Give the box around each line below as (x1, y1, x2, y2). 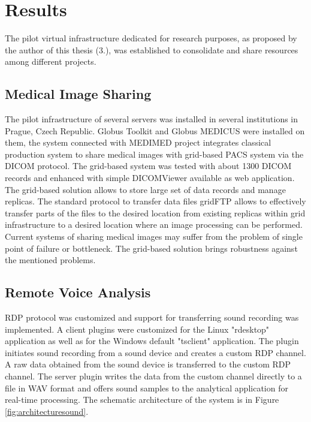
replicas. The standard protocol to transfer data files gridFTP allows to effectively (5, 195, 306, 207)
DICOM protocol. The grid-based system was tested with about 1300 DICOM (5, 159, 292, 172)
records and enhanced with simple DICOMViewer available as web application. (5, 171, 295, 184)
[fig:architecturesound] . (5, 405, 89, 417)
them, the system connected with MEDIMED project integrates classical (5, 136, 271, 149)
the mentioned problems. (5, 254, 96, 266)
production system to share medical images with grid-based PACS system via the (5, 147, 304, 160)
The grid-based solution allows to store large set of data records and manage (5, 183, 286, 195)
